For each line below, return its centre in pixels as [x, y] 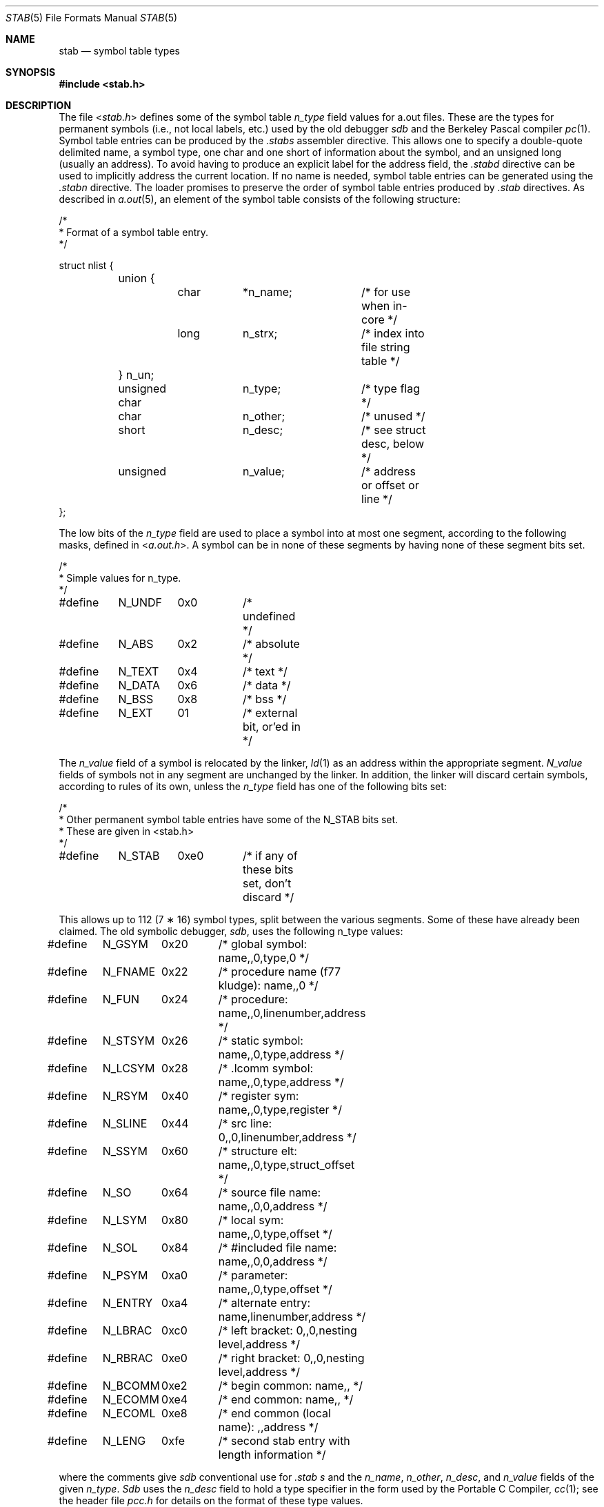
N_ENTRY [128, 1303]
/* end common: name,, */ [286, 1399]
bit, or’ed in [271, 727]
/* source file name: [270, 1192]
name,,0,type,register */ [280, 1110]
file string [385, 347]
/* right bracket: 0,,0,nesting [291, 1358]
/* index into [393, 333]
